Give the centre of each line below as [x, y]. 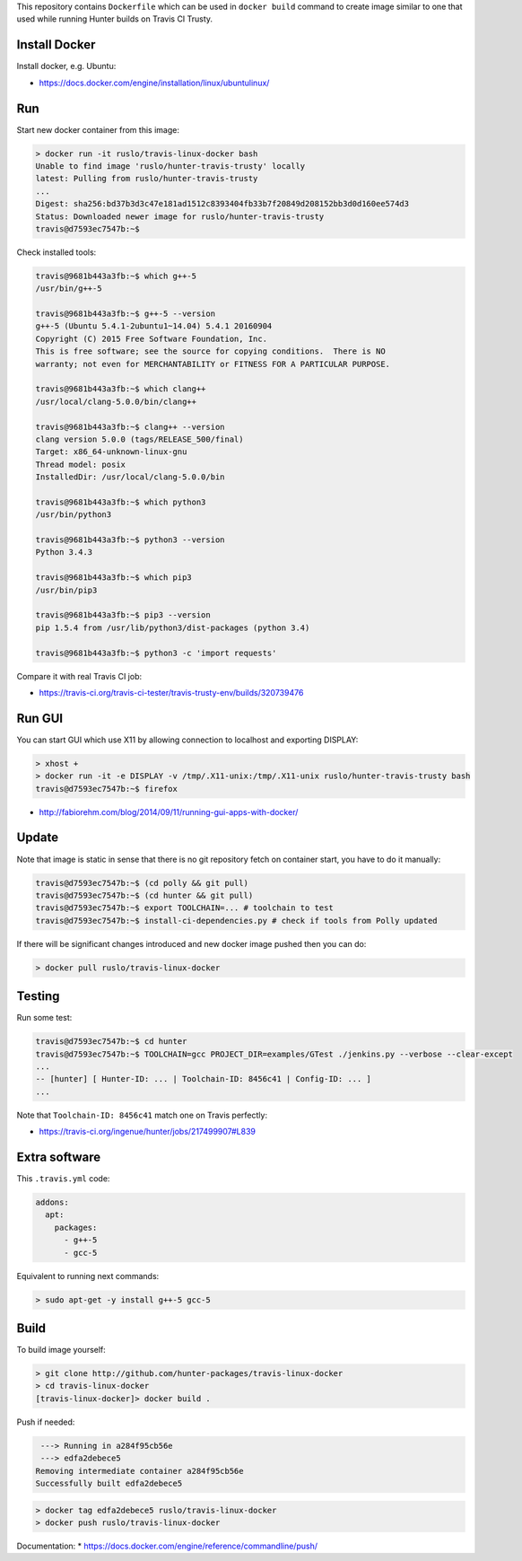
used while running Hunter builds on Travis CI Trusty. [115, 19]
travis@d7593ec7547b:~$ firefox [107, 789]
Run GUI [39, 718]
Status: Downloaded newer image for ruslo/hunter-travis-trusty [180, 216]
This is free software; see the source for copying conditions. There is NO [210, 351]
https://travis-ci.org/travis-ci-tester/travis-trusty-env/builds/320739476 [171, 692]
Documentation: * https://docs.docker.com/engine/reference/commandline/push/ [167, 1546]
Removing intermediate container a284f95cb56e [139, 1471]
